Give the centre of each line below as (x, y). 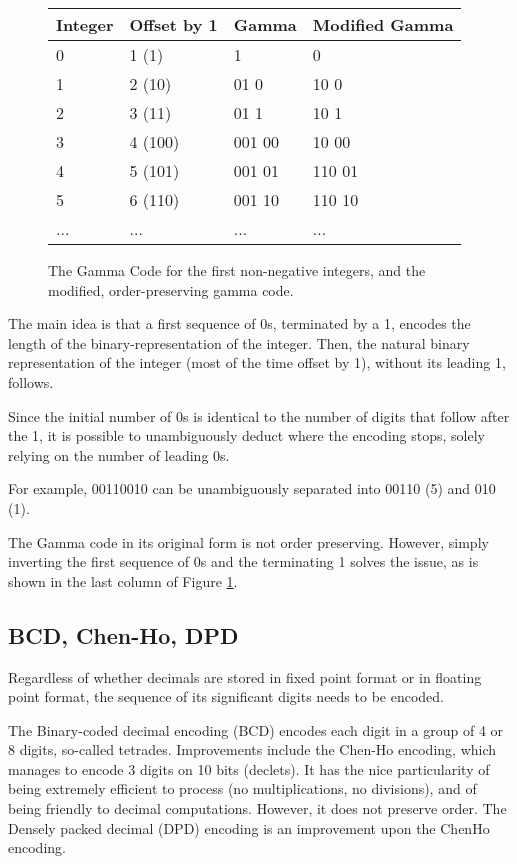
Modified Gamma (383, 24)
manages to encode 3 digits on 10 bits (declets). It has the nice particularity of (249, 768)
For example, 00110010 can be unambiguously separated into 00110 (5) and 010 (252, 488)
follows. (31, 381)
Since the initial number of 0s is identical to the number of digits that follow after (259, 415)
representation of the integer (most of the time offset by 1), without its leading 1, (257, 362)
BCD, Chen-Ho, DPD (123, 634)
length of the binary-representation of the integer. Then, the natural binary (239, 342)
